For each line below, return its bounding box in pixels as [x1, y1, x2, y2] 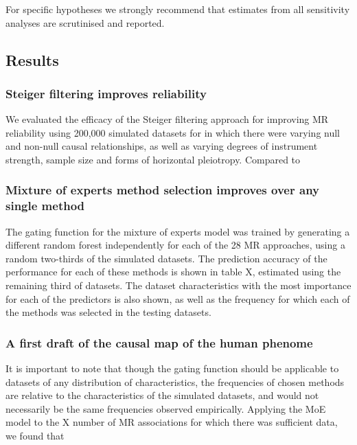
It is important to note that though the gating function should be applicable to [5, 361, 339, 376]
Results [5, 49, 59, 70]
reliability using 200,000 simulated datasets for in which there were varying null [5, 125, 341, 139]
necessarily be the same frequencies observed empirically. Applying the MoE [5, 401, 326, 415]
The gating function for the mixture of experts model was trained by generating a [5, 224, 350, 238]
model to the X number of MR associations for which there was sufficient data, [5, 415, 338, 429]
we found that [5, 429, 65, 443]
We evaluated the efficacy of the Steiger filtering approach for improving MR [5, 112, 329, 126]
